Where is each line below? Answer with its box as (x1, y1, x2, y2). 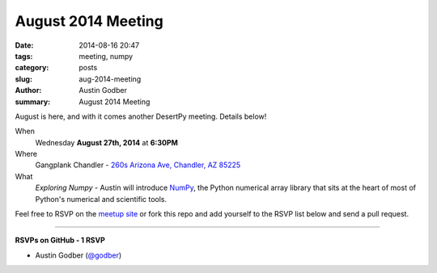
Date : (15, 40, 34, 50)
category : (15, 63, 49, 73)
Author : (15, 86, 42, 95)
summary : (15, 97, 51, 107)
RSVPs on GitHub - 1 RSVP (15, 235, 105, 246)
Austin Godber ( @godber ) (35, 250, 122, 260)
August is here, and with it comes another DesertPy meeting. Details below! (15, 111, 267, 121)
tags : (15, 51, 33, 61)
